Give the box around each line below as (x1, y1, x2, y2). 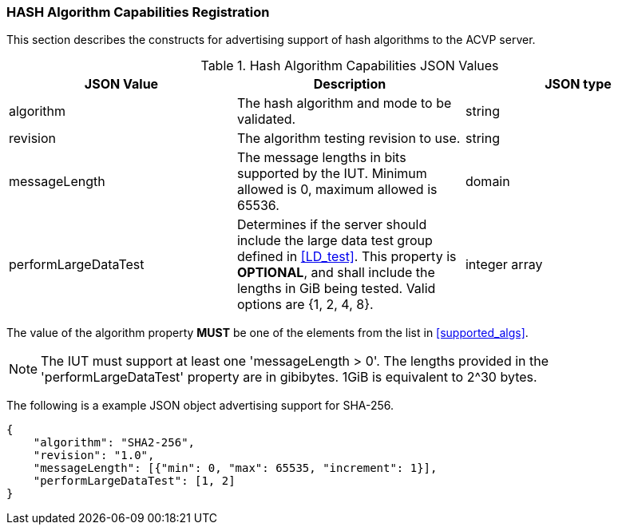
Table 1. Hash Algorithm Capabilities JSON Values (200, 57, 499, 74)
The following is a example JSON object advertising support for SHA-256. (6, 398, 394, 413)
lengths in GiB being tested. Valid (236, 280, 436, 297)
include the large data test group (236, 232, 433, 249)
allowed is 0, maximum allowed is (236, 181, 438, 198)
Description (313, 76, 386, 93)
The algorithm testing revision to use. (236, 130, 461, 147)
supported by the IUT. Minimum (236, 165, 427, 182)
